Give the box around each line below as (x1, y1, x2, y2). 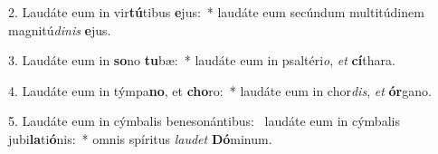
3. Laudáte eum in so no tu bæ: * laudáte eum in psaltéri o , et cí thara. (8, 51, 395, 70)
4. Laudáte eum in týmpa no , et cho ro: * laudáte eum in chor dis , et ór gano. (8, 81, 432, 100)
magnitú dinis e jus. (8, 20, 111, 39)
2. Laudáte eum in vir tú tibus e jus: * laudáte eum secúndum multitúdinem (8, 3, 424, 21)
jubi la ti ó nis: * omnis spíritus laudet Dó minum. (8, 129, 272, 148)
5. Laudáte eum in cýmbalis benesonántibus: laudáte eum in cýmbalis (8, 111, 400, 130)
